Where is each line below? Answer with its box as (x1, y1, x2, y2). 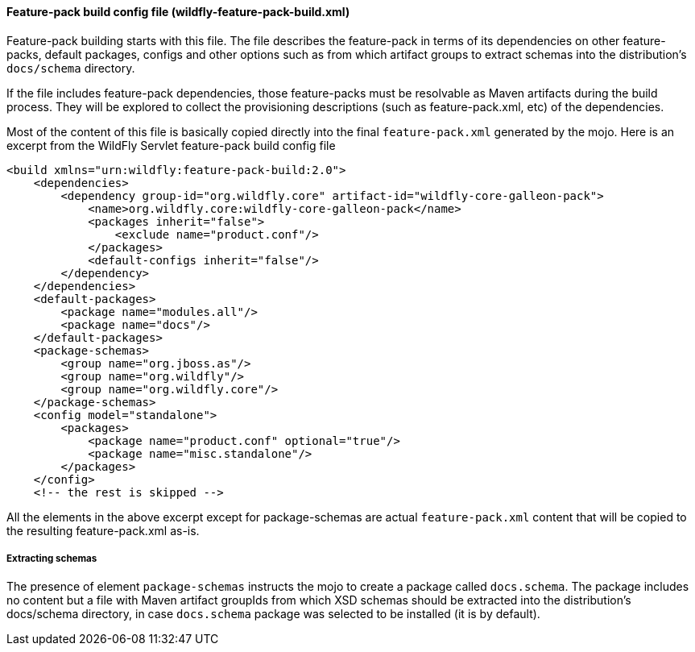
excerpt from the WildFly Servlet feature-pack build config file (6, 138, 336, 152)
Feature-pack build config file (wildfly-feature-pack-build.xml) (6, 5, 350, 19)
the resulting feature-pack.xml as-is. (6, 523, 200, 538)
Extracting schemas (6, 553, 97, 564)
